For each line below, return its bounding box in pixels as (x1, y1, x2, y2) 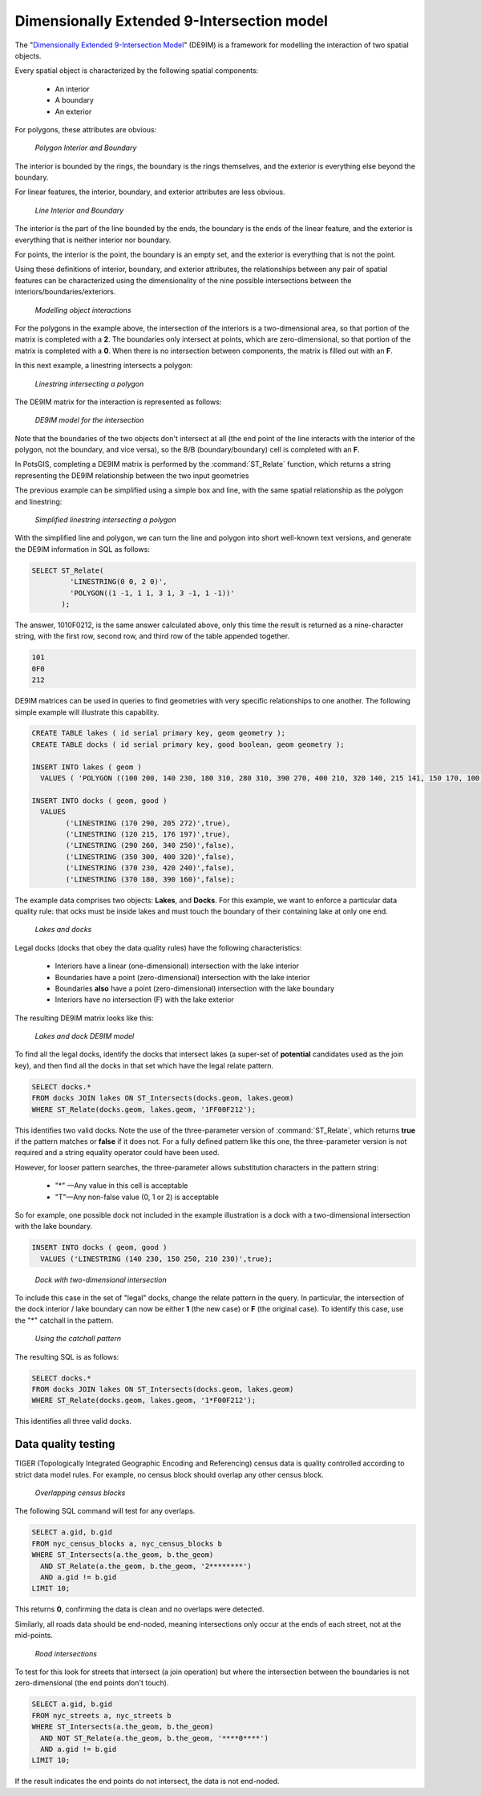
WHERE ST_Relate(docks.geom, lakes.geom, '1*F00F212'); (31, 1396, 257, 1405)
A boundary (55, 95, 94, 105)
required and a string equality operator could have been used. (14, 1148, 220, 1157)
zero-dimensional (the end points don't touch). (14, 1678, 169, 1688)
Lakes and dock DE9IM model (34, 1032, 135, 1041)
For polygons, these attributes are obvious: (14, 124, 157, 134)
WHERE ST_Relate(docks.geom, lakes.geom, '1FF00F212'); (31, 1105, 257, 1114)
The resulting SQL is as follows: (14, 1352, 119, 1361)
